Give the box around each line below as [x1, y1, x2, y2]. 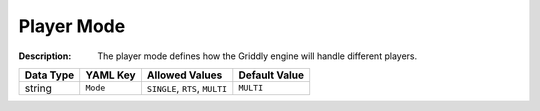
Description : [18, 50, 72, 62]
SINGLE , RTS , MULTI [146, 81, 228, 95]
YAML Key [85, 68, 136, 82]
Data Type [24, 68, 75, 82]
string [24, 81, 52, 95]
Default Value [238, 68, 305, 82]
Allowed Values [146, 68, 223, 82]
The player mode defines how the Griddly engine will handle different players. [97, 50, 418, 62]
